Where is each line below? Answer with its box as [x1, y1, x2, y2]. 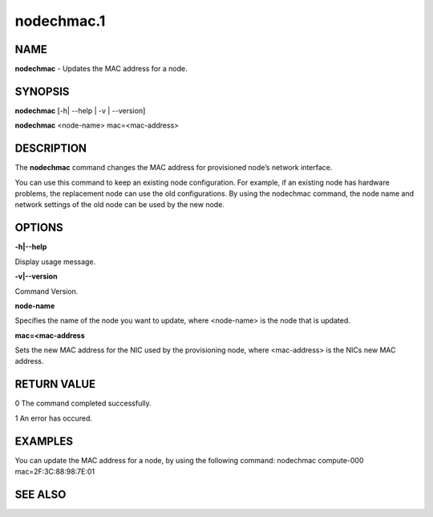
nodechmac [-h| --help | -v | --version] [14, 105, 146, 116]
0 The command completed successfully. [14, 398, 152, 409]
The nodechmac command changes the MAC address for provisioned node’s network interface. [14, 163, 333, 173]
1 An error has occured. [14, 413, 92, 423]
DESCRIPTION [14, 141, 87, 156]
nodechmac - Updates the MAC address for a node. [14, 64, 188, 74]
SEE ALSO [14, 487, 67, 501]
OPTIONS [14, 221, 63, 234]
